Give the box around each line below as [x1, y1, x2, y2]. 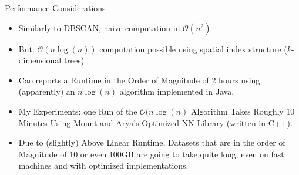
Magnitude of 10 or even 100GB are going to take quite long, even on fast [18, 147, 284, 160]
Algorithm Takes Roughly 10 [190, 105, 295, 117]
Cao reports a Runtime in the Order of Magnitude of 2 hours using [18, 73, 260, 86]
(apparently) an [18, 85, 75, 97]
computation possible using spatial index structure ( [99, 42, 287, 55]
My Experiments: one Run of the [18, 105, 137, 117]
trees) [63, 54, 85, 66]
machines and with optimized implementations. [18, 159, 189, 171]
